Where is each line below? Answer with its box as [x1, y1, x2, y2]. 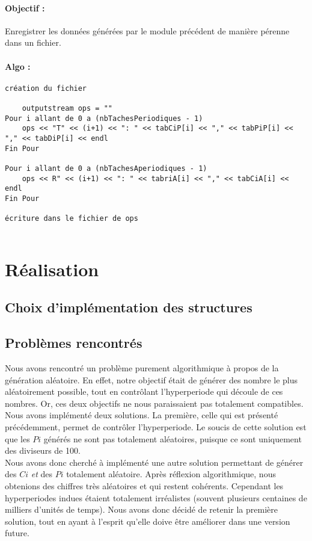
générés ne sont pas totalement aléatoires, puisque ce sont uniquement [43, 432, 302, 445]
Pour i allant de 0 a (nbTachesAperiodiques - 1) [5, 164, 207, 173]
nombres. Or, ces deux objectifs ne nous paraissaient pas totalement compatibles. [5, 397, 304, 409]
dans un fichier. [5, 36, 61, 49]
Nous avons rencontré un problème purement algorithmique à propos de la [5, 361, 279, 374]
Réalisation [5, 256, 99, 281]
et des [31, 468, 52, 480]
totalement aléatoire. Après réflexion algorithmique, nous [66, 468, 276, 480]
